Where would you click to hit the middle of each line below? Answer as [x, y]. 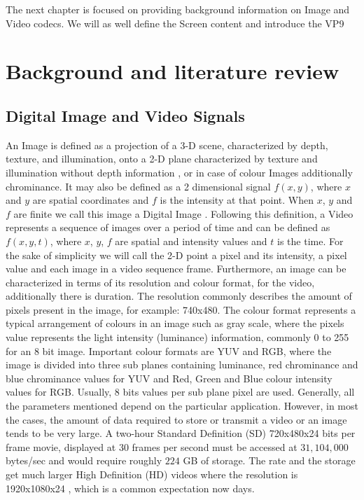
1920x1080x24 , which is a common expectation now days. [130, 488]
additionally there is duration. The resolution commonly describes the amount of [179, 296]
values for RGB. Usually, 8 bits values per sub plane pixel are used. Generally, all [180, 392]
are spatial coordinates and [91, 200]
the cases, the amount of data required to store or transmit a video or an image [176, 419]
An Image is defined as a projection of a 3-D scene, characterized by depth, [167, 145]
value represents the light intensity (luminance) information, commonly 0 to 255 [177, 337]
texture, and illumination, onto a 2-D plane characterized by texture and [162, 159]
